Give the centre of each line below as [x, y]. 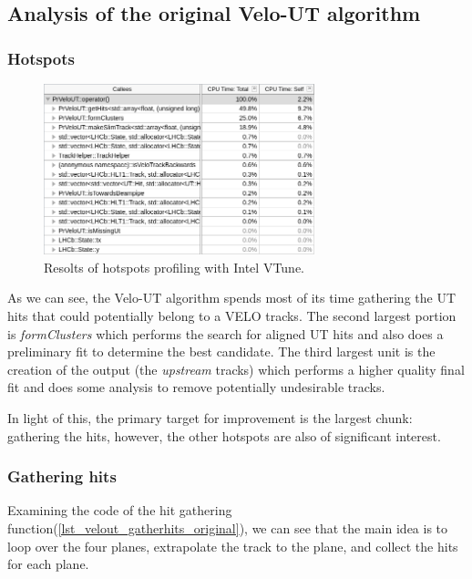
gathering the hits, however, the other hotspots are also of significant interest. [224, 435]
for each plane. [48, 564]
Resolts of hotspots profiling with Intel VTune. [174, 267]
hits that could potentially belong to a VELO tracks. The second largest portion [232, 315]
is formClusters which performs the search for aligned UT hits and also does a [226, 333]
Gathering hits [62, 476]
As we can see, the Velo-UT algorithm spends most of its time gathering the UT [232, 298]
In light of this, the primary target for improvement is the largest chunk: [210, 417]
